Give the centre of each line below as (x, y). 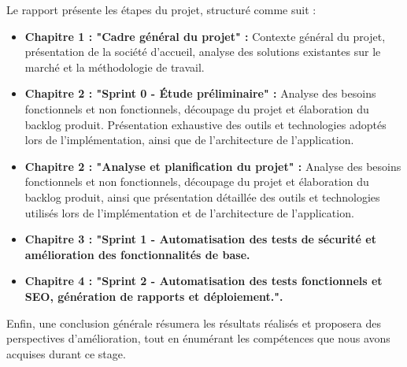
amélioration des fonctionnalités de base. (137, 254)
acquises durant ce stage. (66, 353)
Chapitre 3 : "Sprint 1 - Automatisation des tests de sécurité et (200, 239)
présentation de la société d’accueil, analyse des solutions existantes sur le (203, 52)
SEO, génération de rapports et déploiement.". (154, 296)
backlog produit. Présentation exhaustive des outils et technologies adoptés (205, 124)
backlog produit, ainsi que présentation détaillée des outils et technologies (202, 196)
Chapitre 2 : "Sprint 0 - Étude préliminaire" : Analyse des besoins (200, 93)
